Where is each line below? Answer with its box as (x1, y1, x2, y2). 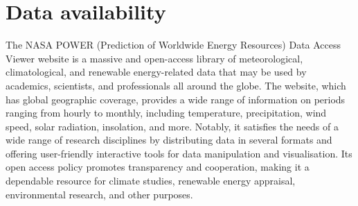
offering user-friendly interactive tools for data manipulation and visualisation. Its (6, 146, 352, 160)
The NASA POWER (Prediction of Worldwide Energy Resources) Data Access (6, 37, 341, 52)
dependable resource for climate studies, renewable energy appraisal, (6, 173, 296, 188)
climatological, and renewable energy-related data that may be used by (6, 65, 307, 79)
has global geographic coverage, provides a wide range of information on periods (6, 92, 346, 106)
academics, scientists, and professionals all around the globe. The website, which (6, 78, 346, 92)
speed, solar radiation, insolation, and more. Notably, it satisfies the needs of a (6, 119, 339, 133)
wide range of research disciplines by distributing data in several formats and (6, 132, 332, 147)
